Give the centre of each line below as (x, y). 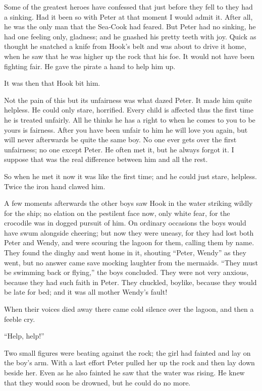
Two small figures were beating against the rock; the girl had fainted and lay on (127, 352)
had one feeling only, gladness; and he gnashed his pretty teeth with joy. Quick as (130, 36)
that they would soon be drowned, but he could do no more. (97, 382)
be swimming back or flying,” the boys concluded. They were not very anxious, (126, 272)
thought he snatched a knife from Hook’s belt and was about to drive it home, (125, 46)
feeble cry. (20, 319)
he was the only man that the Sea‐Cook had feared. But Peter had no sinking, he (130, 26)
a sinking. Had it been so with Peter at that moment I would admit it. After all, (128, 16)
